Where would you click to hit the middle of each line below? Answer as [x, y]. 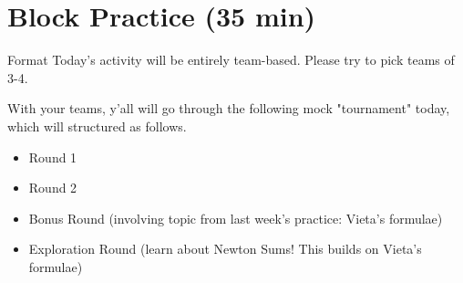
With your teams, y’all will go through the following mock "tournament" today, [229, 108]
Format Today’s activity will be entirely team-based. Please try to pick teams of [231, 60]
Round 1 [53, 157]
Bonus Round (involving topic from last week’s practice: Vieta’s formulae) [236, 218]
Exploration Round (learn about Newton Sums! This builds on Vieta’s [225, 249]
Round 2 [53, 188]
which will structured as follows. [97, 126]
